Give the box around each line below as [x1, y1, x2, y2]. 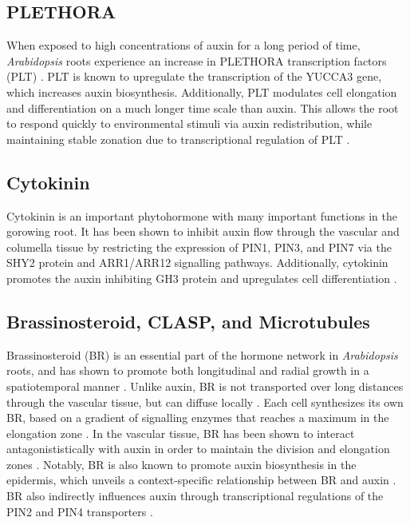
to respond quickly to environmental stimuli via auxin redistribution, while [6, 115, 373, 132]
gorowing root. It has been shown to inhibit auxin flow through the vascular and [6, 223, 400, 240]
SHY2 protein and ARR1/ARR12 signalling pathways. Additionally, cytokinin [6, 254, 388, 271]
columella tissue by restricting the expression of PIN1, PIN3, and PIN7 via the [6, 238, 392, 255]
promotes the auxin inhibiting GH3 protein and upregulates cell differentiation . [6, 269, 397, 286]
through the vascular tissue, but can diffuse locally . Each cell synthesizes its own [6, 393, 404, 410]
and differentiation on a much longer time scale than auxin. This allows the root [6, 99, 399, 116]
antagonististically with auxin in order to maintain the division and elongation [6, 440, 390, 457]
